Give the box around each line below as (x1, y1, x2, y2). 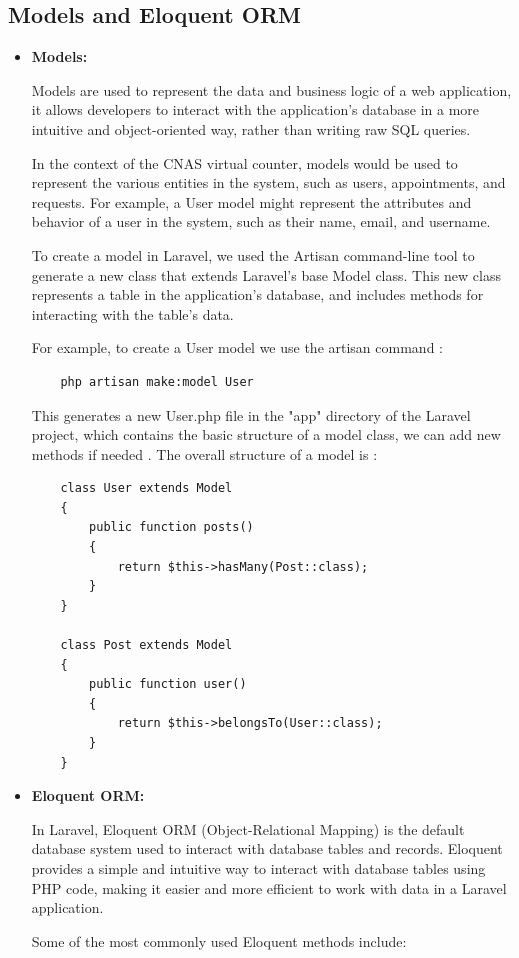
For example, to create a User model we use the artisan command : (31, 337, 443, 358)
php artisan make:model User (60, 374, 254, 389)
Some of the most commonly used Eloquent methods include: (31, 930, 407, 951)
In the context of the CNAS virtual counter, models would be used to (31, 152, 458, 173)
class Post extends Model (60, 638, 233, 653)
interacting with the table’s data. (31, 303, 234, 324)
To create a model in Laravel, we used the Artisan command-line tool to (31, 244, 475, 265)
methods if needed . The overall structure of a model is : (31, 443, 378, 464)
